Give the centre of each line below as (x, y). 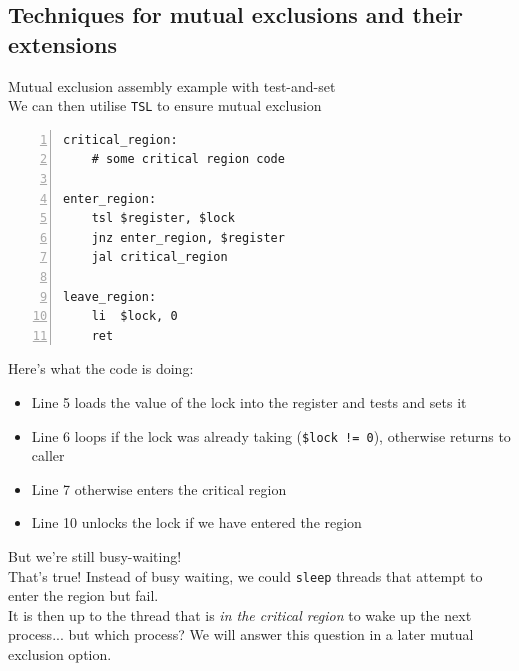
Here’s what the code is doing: (101, 368)
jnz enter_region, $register (188, 237)
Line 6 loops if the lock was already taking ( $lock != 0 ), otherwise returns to (271, 435)
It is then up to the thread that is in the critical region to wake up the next (240, 614)
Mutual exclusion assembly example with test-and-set (172, 85)
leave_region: (110, 296)
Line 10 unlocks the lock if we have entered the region (196, 522)
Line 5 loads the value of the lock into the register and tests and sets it (249, 401)
